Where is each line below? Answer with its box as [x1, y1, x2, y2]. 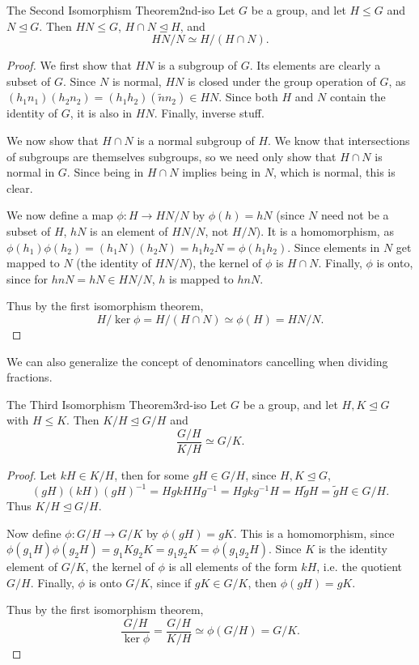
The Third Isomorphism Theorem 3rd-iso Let [6, 395, 227, 412]
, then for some [114, 466, 189, 483]
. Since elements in [287, 238, 380, 255]
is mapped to [168, 270, 234, 287]
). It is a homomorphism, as [256, 222, 394, 239]
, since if [150, 573, 192, 590]
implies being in [182, 164, 261, 181]
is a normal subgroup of [137, 131, 255, 148]
